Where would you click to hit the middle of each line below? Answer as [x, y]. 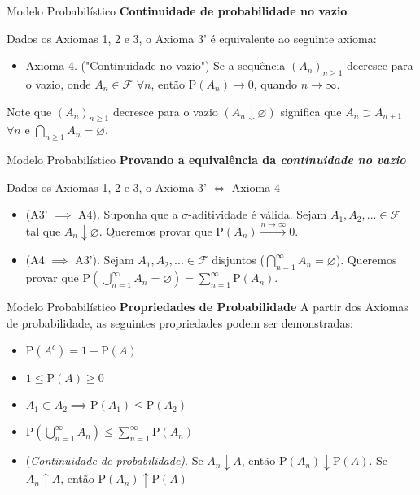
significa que [311, 111]
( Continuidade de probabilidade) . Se [114, 460]
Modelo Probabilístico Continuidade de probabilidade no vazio [177, 11]
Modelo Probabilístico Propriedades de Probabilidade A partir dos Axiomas [208, 307]
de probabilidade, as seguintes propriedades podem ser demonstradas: [180, 322]
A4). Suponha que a [128, 214]
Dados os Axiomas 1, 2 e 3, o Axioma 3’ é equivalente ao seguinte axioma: [192, 38]
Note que [29, 111]
